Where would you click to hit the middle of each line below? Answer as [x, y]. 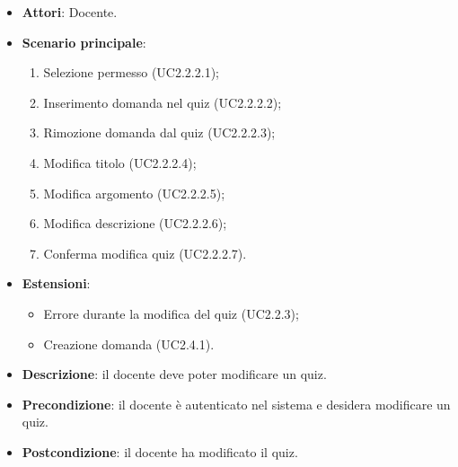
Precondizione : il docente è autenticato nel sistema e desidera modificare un [236, 404]
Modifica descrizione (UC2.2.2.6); [135, 223]
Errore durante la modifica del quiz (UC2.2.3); [171, 313]
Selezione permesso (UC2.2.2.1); [131, 72]
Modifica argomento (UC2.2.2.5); [134, 193]
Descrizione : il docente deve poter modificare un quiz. [174, 374]
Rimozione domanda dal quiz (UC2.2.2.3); [159, 132]
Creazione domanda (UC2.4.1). [129, 344]
